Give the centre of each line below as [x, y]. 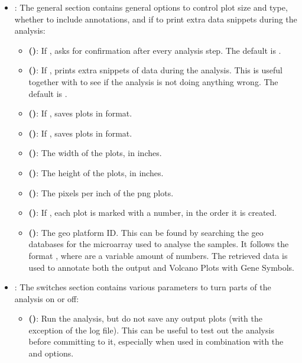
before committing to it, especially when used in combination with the [156, 341]
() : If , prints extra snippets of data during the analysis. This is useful [156, 70]
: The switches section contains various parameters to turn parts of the [143, 287]
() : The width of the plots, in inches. [95, 153]
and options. [51, 353]
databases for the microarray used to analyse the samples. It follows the [159, 244]
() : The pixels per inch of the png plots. [101, 192]
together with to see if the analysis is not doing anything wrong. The [153, 81]
